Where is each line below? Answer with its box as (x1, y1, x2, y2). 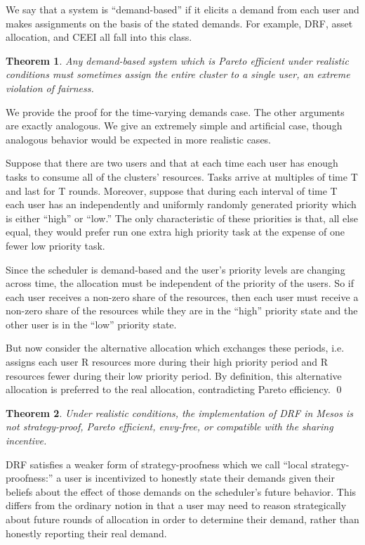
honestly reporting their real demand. (6, 525, 167, 540)
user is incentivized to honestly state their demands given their (64, 470, 335, 485)
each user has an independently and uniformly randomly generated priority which (6, 197, 357, 212)
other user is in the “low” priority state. (6, 316, 177, 331)
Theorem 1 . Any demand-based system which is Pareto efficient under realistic (6, 53, 349, 68)
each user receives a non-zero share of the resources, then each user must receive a (6, 289, 359, 304)
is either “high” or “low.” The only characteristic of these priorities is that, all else (6, 210, 358, 225)
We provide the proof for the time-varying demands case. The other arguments (6, 104, 345, 119)
